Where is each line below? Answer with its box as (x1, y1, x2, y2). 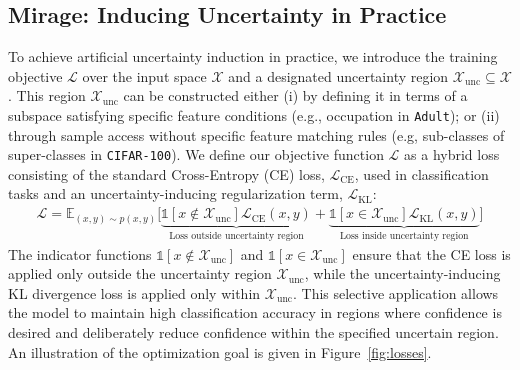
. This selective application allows (292, 282, 499, 303)
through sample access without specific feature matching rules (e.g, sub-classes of (8, 124, 505, 145)
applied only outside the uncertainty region (8, 263, 272, 284)
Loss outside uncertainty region (169, 230, 304, 241)
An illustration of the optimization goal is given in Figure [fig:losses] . (8, 341, 432, 362)
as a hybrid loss (404, 144, 500, 165)
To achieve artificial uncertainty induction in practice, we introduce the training (8, 46, 498, 67)
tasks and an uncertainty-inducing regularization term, (8, 183, 343, 204)
